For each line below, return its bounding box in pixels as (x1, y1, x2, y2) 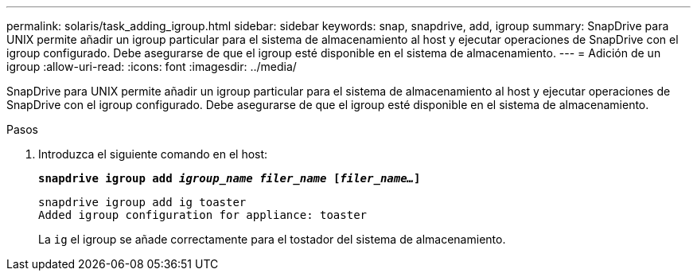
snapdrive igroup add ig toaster (38, 196, 247, 209)
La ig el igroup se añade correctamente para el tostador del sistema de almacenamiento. (38, 232, 506, 246)
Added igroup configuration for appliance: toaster (38, 209, 368, 221)
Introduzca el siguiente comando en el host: (38, 147, 268, 161)
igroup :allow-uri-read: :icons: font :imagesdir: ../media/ (6, 60, 297, 73)
